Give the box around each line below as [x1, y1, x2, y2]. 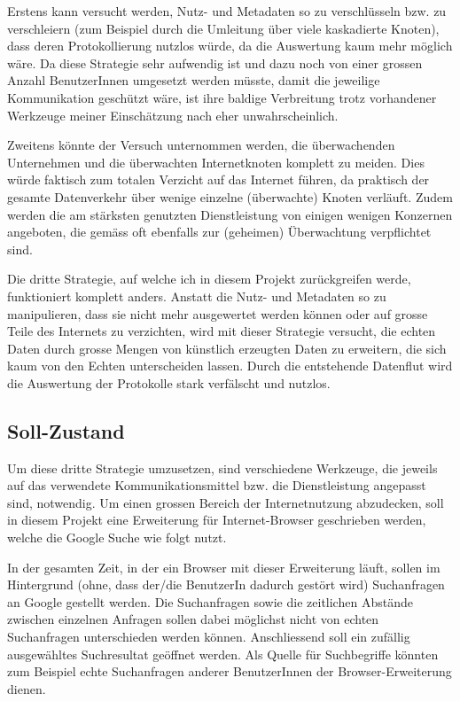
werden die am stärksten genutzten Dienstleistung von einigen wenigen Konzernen [7, 205, 453, 223]
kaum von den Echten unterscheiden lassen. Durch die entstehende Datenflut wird [7, 356, 453, 375]
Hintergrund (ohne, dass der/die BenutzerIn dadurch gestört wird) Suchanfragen [7, 575, 445, 594]
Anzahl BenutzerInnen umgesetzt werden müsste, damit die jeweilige [7, 71, 380, 90]
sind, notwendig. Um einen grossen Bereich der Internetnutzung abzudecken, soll [7, 493, 444, 511]
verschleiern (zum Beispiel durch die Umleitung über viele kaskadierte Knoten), [7, 19, 440, 37]
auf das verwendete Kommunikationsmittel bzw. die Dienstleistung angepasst [7, 476, 426, 495]
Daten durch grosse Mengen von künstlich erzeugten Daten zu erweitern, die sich [7, 339, 447, 357]
